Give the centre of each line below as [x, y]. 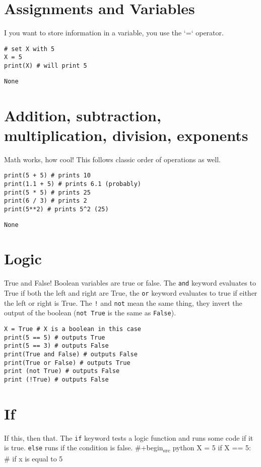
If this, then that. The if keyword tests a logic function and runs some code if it [129, 437]
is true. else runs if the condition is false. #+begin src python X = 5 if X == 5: [127, 448]
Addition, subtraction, [83, 115]
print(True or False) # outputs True [67, 363]
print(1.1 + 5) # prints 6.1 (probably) [73, 184]
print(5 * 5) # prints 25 [47, 192]
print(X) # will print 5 [46, 66]
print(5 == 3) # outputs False [56, 346]
